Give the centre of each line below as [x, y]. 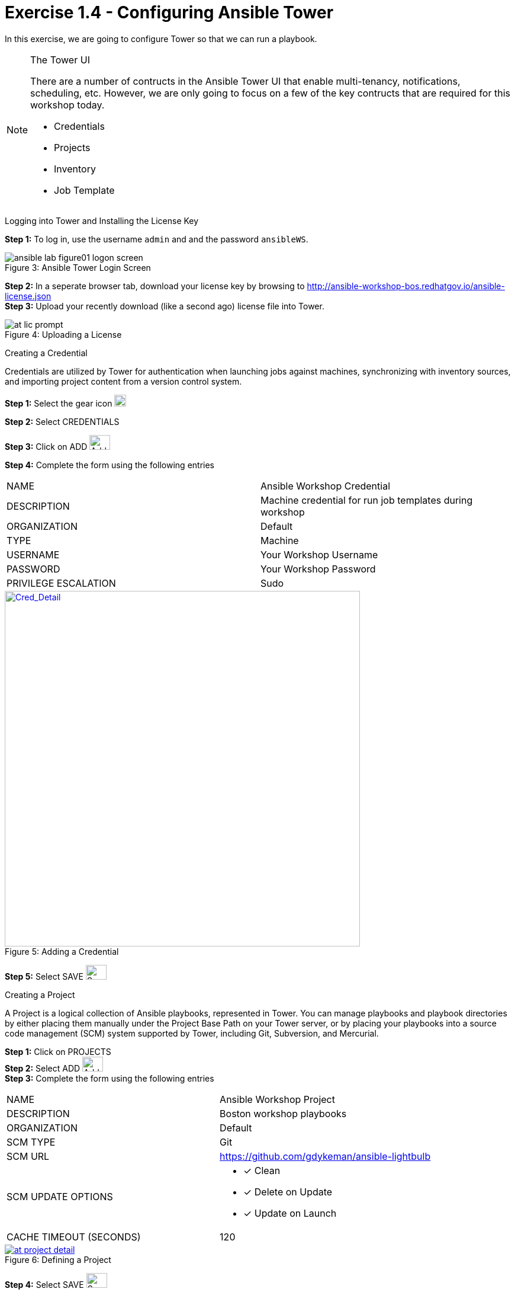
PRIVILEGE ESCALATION [61, 583]
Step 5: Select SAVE [44, 976]
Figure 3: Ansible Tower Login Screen [78, 267]
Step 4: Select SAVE [44, 1284]
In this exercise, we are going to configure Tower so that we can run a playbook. [161, 39]
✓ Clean [262, 1170]
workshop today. [67, 105]
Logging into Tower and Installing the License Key [102, 220]
